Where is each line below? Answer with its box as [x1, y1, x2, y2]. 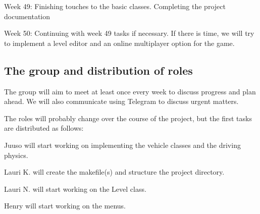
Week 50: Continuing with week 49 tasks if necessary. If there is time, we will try [4, 28, 254, 38]
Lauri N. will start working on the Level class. [4, 183, 146, 194]
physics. [4, 149, 28, 160]
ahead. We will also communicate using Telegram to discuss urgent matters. [4, 96, 239, 106]
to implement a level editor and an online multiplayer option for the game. [4, 37, 235, 48]
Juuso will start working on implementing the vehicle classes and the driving [4, 139, 241, 150]
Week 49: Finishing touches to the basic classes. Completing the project [4, 1, 226, 11]
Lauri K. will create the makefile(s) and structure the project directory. [4, 167, 225, 177]
